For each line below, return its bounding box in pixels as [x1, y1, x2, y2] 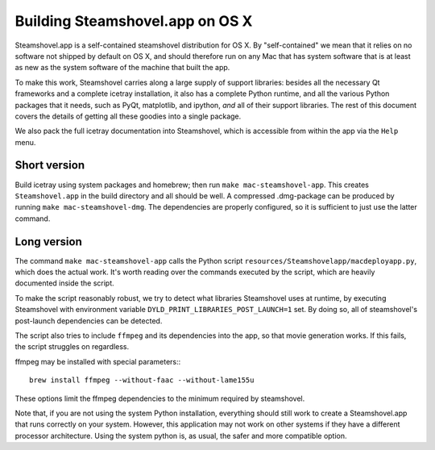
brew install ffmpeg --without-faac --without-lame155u [29, 376, 255, 385]
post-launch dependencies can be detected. [14, 315, 163, 326]
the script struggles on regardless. [14, 342, 130, 352]
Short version [14, 158, 85, 173]
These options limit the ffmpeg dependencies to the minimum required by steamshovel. [14, 394, 305, 403]
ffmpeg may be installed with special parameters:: [14, 356, 181, 366]
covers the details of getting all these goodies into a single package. [14, 111, 242, 121]
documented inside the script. [14, 278, 114, 288]
